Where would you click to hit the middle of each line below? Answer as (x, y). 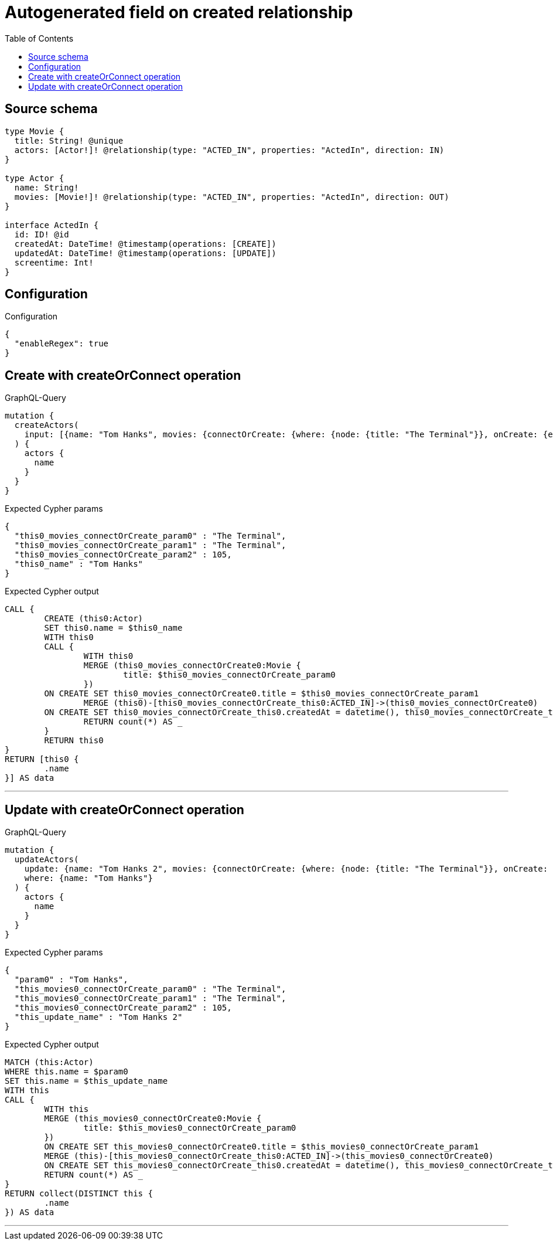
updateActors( (47, 860)
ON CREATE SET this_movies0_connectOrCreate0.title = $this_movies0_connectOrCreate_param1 (262, 1147)
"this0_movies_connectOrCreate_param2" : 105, (123, 555)
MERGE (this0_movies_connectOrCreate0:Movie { (192, 666)
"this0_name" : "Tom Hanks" (79, 564)
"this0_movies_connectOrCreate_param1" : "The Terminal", (150, 545)
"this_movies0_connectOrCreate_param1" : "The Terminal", (150, 999)
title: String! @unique (69, 140)
